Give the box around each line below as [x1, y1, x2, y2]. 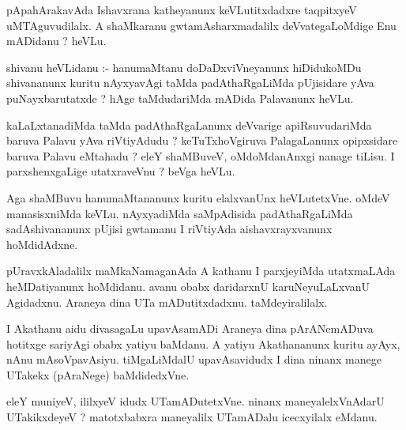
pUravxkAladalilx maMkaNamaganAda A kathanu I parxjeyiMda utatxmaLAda [6, 262, 396, 279]
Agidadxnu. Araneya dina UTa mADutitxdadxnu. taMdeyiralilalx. [6, 293, 328, 310]
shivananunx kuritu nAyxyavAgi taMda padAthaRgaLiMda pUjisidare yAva [6, 74, 374, 91]
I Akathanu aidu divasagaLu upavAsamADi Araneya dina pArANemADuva [6, 320, 374, 337]
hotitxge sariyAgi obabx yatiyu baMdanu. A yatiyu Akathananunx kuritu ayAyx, [6, 335, 400, 352]
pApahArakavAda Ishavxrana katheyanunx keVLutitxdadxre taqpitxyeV [6, 2, 357, 17]
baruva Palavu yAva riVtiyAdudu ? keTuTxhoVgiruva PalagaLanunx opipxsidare [6, 132, 398, 149]
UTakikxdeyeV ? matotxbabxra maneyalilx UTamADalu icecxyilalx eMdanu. [6, 409, 378, 425]
